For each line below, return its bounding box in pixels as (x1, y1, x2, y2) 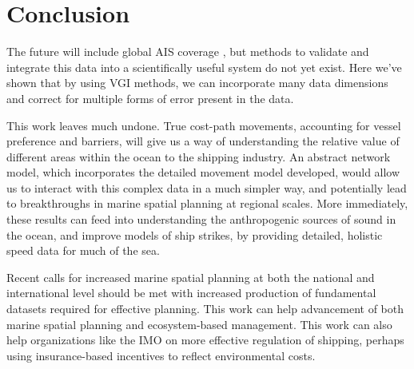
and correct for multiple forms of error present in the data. (6, 89, 294, 106)
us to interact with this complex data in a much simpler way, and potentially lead (6, 179, 407, 196)
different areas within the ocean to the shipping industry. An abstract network (6, 148, 391, 165)
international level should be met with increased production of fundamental (6, 284, 376, 301)
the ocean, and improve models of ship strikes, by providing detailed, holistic (6, 226, 383, 243)
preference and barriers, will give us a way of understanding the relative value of (6, 133, 400, 149)
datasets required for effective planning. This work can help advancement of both (6, 300, 404, 317)
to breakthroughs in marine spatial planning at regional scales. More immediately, (6, 195, 408, 212)
